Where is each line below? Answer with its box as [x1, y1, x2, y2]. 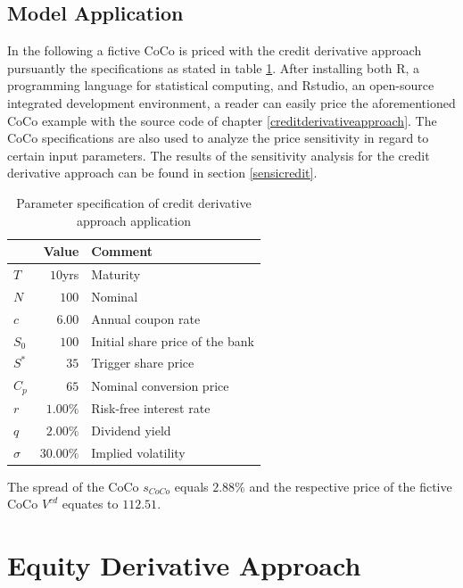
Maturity [91, 264, 141, 283]
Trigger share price [91, 353, 194, 372]
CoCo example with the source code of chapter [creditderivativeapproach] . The [7, 111, 437, 129]
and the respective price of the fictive [249, 476, 452, 495]
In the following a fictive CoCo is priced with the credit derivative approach [7, 41, 422, 60]
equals [174, 476, 209, 495]
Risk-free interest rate [91, 398, 211, 417]
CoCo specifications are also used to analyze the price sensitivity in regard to [7, 128, 429, 147]
